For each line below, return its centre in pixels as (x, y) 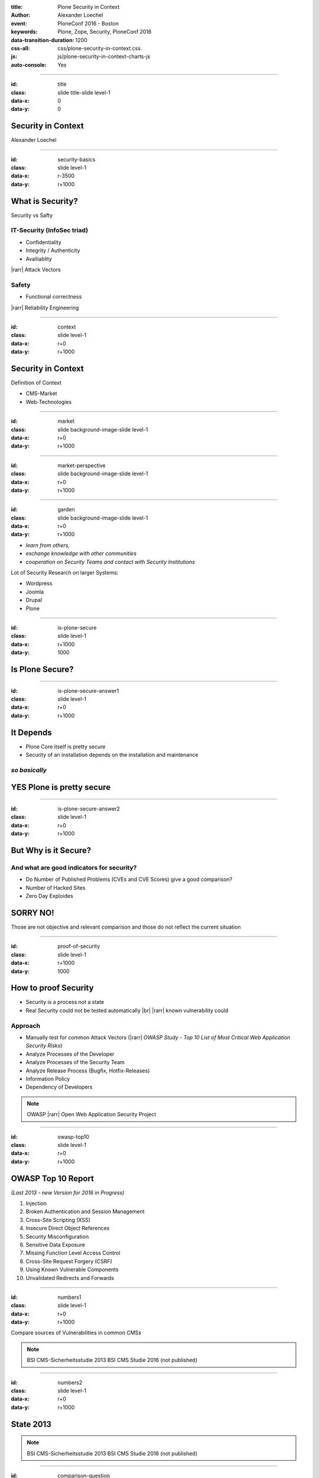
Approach (26, 1026)
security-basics (77, 159)
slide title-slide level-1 (84, 92)
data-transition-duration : (43, 40)
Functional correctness (54, 297)
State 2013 (31, 1424)
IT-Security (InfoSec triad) (50, 231)
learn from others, (48, 545)
